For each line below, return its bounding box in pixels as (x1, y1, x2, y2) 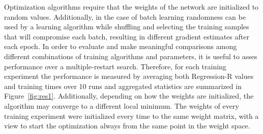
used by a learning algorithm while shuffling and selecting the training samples (4, 21, 249, 32)
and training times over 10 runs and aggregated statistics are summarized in (4, 80, 242, 91)
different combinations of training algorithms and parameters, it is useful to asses (4, 51, 257, 61)
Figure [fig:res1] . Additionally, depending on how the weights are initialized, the (4, 91, 254, 101)
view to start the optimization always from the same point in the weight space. (4, 120, 250, 131)
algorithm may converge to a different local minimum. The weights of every (4, 100, 239, 111)
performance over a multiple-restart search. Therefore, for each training (4, 61, 226, 71)
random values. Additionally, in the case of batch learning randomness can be (4, 11, 246, 22)
